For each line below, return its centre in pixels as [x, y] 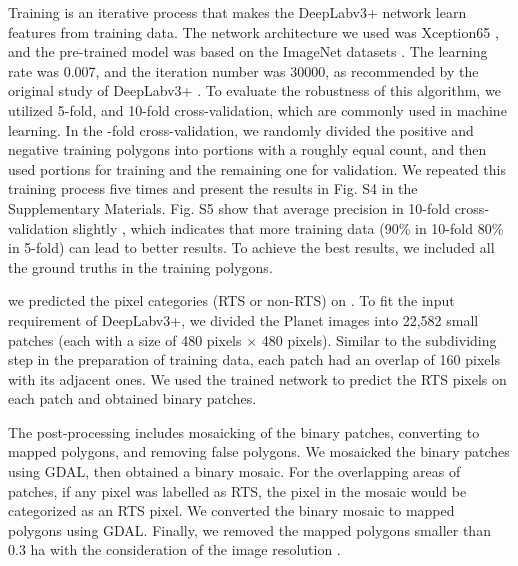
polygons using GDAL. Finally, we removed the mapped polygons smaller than [249, 529]
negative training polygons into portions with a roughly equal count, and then [247, 149]
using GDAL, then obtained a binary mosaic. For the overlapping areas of [234, 471]
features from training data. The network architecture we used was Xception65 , [253, 31]
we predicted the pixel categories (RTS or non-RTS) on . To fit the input [231, 300]
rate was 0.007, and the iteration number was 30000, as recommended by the [243, 70]
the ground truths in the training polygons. [140, 266]
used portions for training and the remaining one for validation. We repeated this [257, 168]
